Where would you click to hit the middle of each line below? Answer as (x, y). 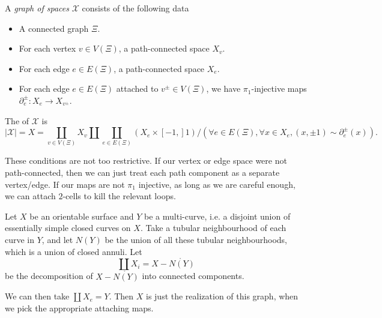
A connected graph (54, 28)
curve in (20, 240)
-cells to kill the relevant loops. (119, 196)
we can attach (30, 196)
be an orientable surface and (82, 216)
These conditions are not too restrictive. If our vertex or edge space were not (146, 160)
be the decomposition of (49, 276)
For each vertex (47, 48)
